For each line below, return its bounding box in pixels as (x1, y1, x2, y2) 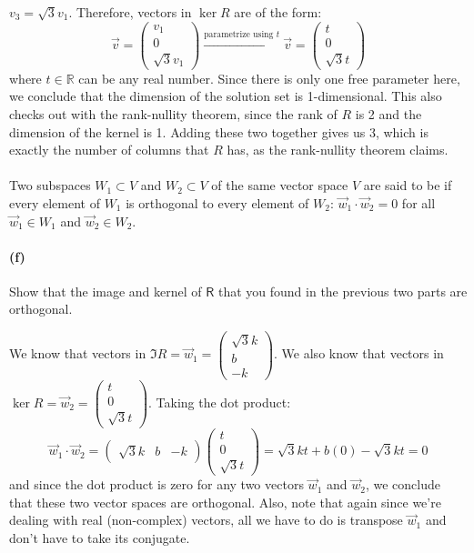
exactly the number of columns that (9, 140, 209, 159)
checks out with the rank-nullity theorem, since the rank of (9, 104, 338, 123)
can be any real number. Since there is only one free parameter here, (78, 68, 460, 87)
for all (401, 193, 436, 212)
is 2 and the (355, 104, 422, 123)
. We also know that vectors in (274, 344, 444, 363)
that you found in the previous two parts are (217, 281, 468, 300)
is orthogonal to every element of (126, 193, 309, 212)
